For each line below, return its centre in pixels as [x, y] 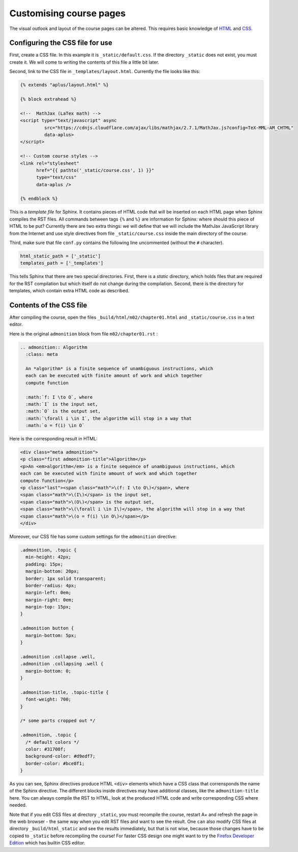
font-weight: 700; [48, 699]
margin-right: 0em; [50, 600]
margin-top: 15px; [48, 607]
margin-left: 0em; [48, 593]
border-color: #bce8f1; [55, 763]
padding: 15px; [44, 564]
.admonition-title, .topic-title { [64, 692]
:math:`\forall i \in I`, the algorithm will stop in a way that [109, 418]
